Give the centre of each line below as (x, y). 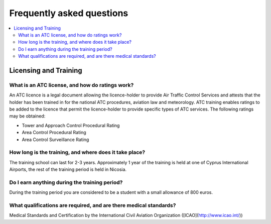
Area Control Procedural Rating (54, 133)
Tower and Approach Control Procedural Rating (71, 125)
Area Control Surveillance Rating (55, 139)
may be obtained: (27, 116)
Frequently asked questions (69, 13)
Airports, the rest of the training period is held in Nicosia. (68, 170)
